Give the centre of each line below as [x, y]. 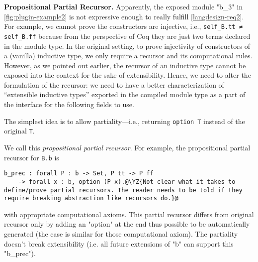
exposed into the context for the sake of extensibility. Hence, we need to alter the [128, 75]
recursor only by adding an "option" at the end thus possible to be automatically [127, 224]
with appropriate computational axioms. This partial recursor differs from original [129, 214]
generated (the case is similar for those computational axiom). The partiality [121, 234]
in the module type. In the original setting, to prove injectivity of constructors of [127, 46]
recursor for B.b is [32, 157]
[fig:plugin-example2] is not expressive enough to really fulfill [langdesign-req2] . [124, 16]
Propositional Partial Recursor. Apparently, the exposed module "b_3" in [123, 6]
